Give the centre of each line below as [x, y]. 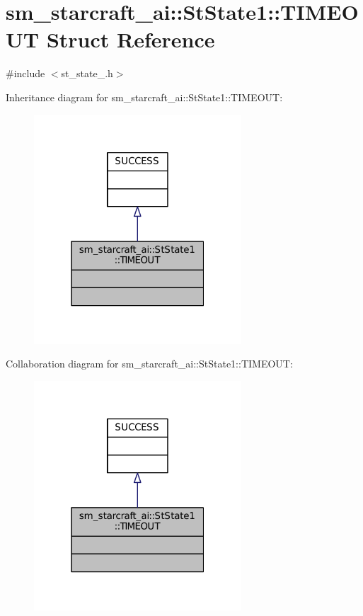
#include [25, 73]
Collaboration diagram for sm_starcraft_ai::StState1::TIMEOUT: [149, 364]
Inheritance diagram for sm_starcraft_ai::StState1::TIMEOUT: [144, 97]
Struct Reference [131, 39]
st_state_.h [87, 73]
